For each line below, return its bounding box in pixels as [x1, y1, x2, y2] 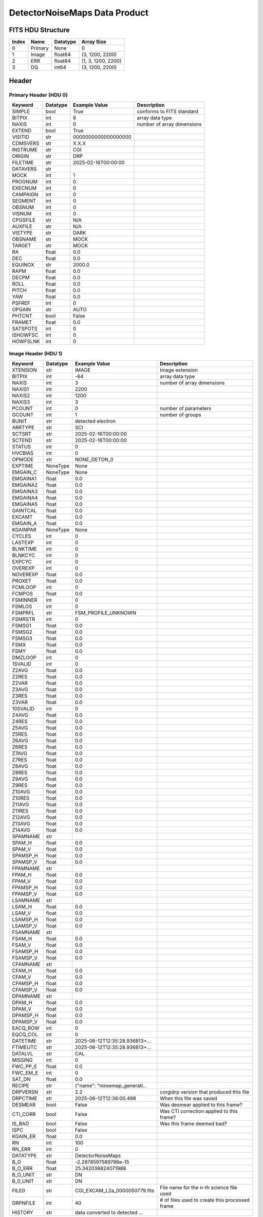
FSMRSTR [12, 616, 36, 623]
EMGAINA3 [12, 488, 38, 495]
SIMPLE [12, 108, 30, 114]
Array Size [81, 38, 107, 45]
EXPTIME [12, 462, 34, 469]
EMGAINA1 [12, 475, 37, 482]
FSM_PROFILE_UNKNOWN [75, 609, 136, 616]
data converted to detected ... [75, 1209, 143, 1216]
